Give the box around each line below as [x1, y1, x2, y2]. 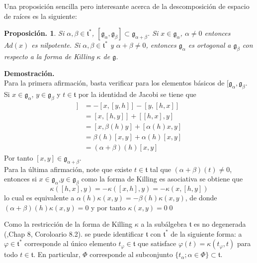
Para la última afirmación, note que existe [4, 164, 132, 174]
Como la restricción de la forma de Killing [4, 219, 133, 229]
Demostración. [4, 68, 55, 78]
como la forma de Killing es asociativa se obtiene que [81, 174, 243, 184]
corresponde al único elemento [24, 238, 116, 249]
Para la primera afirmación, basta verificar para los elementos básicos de [4, 78, 225, 88]
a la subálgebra [141, 219, 187, 229]
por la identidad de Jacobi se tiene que [78, 88, 196, 99]
